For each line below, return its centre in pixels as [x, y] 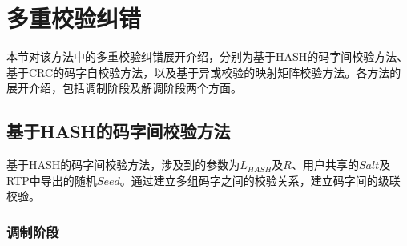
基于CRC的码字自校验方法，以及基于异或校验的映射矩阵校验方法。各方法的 [204, 72]
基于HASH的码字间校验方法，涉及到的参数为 [123, 165]
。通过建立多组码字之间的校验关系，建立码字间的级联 [260, 180]
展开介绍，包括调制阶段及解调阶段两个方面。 [124, 88]
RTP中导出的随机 [52, 180]
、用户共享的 [325, 165]
